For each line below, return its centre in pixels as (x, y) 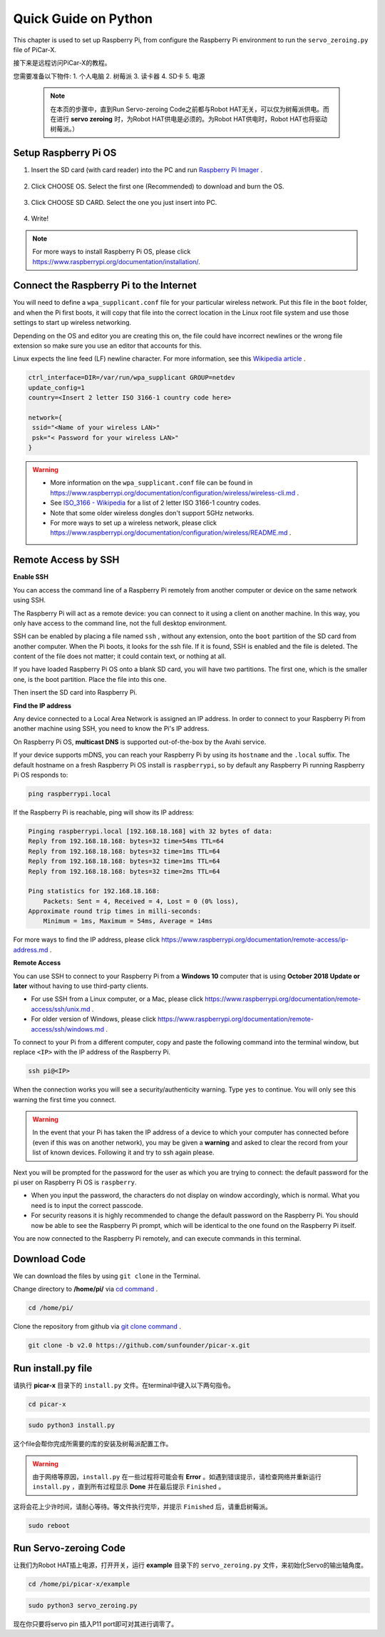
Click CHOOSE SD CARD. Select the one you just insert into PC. (124, 202)
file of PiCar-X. (35, 49)
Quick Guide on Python (83, 19)
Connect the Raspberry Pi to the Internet (105, 286)
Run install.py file (53, 1368)
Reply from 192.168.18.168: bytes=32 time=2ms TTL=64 (124, 871)
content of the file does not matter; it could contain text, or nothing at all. (120, 656)
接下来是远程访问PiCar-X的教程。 (62, 63)
